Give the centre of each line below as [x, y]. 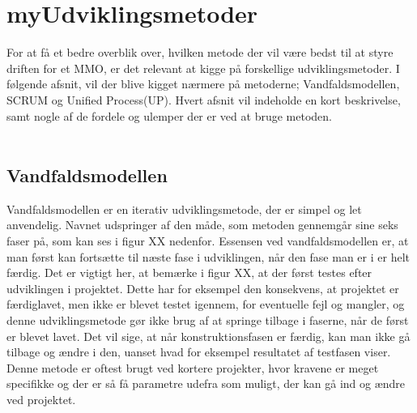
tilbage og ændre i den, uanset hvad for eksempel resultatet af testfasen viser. [199, 352]
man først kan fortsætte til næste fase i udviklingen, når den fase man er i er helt [208, 256]
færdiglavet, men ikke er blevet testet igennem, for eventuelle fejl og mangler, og [206, 304]
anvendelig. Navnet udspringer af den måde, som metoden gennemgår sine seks [202, 225]
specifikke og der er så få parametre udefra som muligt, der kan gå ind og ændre [206, 383]
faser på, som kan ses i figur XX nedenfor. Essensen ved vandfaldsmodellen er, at [208, 241]
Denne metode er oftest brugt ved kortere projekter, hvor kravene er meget [193, 367]
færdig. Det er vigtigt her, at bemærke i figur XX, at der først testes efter [189, 272]
